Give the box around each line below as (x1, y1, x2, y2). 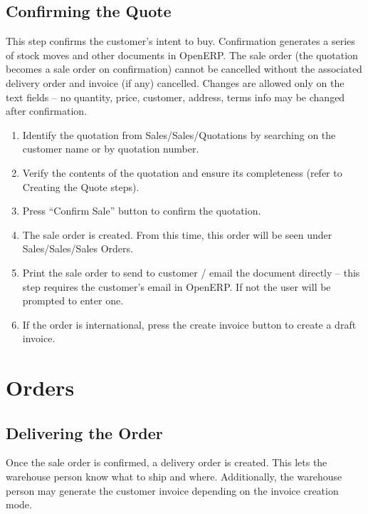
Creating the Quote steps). (22, 179, 140, 194)
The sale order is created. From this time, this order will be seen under (22, 227, 332, 242)
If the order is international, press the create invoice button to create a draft (22, 317, 357, 331)
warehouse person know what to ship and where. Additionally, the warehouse (6, 469, 342, 484)
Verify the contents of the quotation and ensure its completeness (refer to (22, 165, 342, 180)
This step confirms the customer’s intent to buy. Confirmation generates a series (6, 34, 355, 48)
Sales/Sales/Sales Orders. (22, 241, 133, 256)
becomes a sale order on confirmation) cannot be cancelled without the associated (6, 61, 362, 76)
